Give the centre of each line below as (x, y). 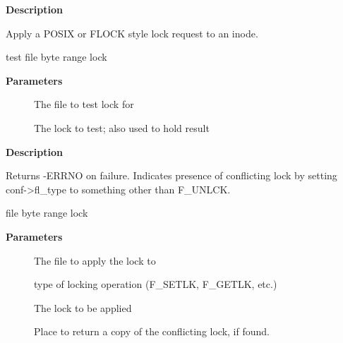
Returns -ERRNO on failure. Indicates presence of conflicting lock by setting (171, 175)
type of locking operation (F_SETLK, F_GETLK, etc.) (156, 284)
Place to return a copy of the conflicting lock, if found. (152, 331)
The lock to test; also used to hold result (122, 127)
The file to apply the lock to (95, 260)
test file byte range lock (56, 57)
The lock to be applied (83, 307)
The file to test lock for (84, 104)
